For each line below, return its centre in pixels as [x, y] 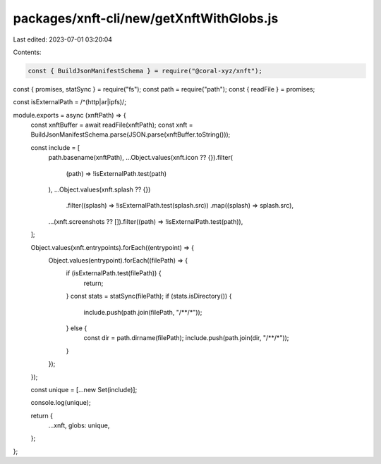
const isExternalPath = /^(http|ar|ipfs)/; [70, 102]
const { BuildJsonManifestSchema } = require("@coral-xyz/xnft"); [145, 71]
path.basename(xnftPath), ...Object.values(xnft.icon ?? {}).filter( [140, 158]
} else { [77, 328]
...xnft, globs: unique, [79, 425]
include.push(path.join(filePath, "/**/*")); [143, 312]
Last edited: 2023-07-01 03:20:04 [63, 39]
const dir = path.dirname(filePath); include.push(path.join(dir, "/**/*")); [186, 338]
